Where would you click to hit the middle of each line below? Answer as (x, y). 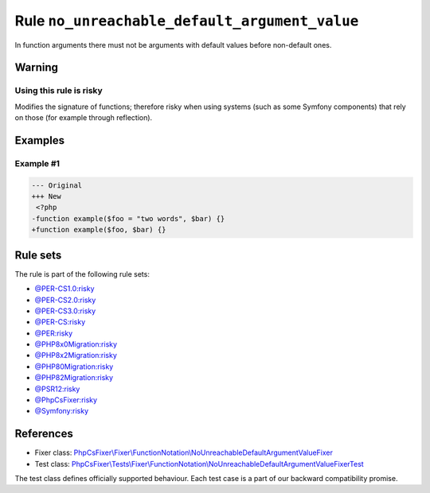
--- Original (57, 185)
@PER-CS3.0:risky (65, 311)
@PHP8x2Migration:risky (76, 355)
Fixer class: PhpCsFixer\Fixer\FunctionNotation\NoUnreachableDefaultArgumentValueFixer (184, 452)
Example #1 (37, 163)
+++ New (46, 196)
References (44, 434)
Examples (40, 140)
